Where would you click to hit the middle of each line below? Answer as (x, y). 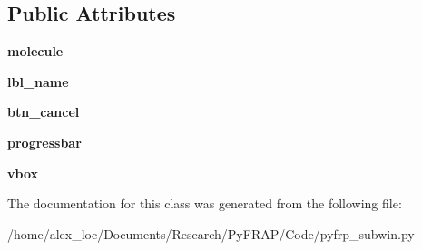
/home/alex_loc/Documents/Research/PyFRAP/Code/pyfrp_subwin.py (211, 233)
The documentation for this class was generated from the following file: (205, 203)
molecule (35, 51)
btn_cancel (44, 112)
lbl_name (38, 81)
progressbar (44, 142)
